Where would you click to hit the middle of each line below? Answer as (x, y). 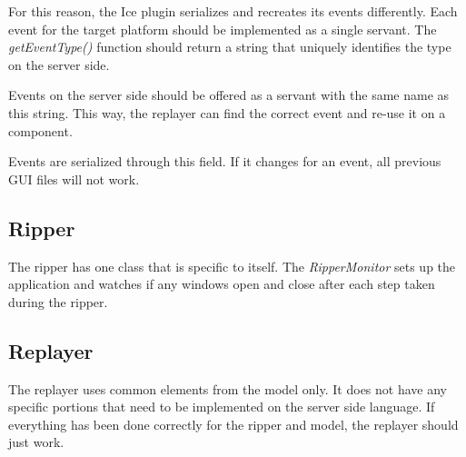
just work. (36, 442)
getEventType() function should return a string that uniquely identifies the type (230, 47)
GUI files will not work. (74, 179)
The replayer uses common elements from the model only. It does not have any (228, 388)
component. (40, 130)
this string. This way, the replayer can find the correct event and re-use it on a (227, 112)
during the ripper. (58, 301)
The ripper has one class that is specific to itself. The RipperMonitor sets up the (232, 266)
